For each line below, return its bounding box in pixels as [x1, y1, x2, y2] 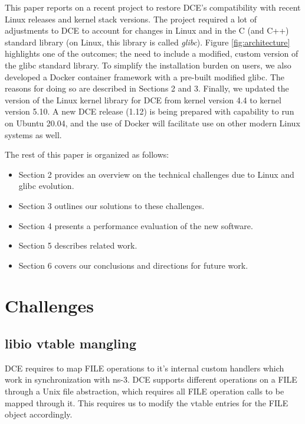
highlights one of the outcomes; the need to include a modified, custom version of [5, 47, 299, 60]
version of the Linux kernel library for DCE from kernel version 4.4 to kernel [5, 93, 281, 106]
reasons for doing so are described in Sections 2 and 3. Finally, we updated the [5, 82, 289, 94]
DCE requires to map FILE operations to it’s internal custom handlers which [5, 361, 284, 374]
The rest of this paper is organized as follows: [5, 148, 169, 161]
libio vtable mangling [5, 334, 136, 353]
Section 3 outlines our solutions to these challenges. [18, 199, 205, 211]
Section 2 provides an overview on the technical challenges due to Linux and [18, 168, 294, 180]
